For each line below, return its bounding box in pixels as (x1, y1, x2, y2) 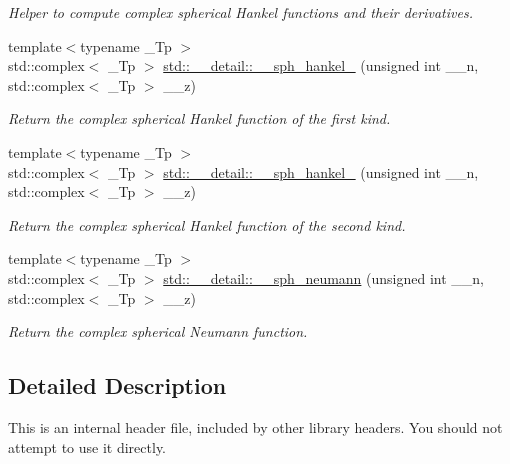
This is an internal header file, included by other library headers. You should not (8, 416, 503, 437)
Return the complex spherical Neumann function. (8, 321, 308, 342)
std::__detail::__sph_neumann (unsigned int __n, (163, 267, 485, 288)
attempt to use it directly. (8, 436, 167, 457)
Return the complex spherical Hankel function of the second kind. (8, 214, 406, 235)
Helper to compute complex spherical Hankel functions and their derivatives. (8, 2, 473, 22)
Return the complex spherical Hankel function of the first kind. (8, 108, 391, 129)
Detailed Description (8, 370, 227, 401)
